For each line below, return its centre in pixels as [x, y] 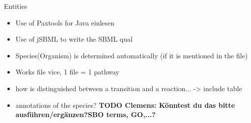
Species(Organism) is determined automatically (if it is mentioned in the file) [132, 55]
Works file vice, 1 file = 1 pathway [67, 72]
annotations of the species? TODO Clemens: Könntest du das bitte [125, 105]
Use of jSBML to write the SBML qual [74, 39]
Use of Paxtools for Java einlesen [65, 22]
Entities [16, 6]
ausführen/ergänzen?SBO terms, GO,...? [85, 114]
